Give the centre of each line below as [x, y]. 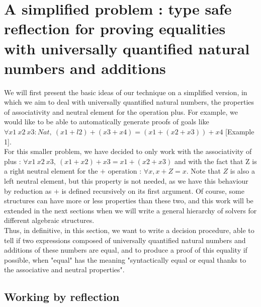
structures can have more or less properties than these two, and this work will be [129, 201]
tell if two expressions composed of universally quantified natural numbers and [125, 240]
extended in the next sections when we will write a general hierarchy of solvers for [130, 210]
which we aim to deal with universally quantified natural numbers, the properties [129, 102]
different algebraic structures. [49, 220]
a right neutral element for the [51, 171]
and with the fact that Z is [215, 161]
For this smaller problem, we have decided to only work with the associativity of [128, 151]
